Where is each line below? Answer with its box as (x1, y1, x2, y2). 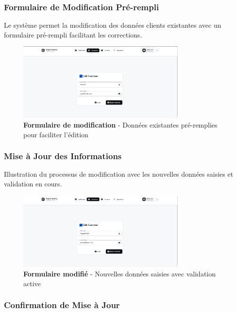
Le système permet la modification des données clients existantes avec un (4, 20, 221, 30)
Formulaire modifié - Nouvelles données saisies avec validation (23, 269, 216, 279)
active (23, 278, 41, 288)
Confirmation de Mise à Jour (4, 299, 120, 311)
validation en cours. (4, 179, 62, 189)
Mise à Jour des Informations (4, 150, 122, 162)
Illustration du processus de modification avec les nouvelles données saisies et (4, 169, 234, 179)
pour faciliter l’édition (23, 129, 88, 139)
